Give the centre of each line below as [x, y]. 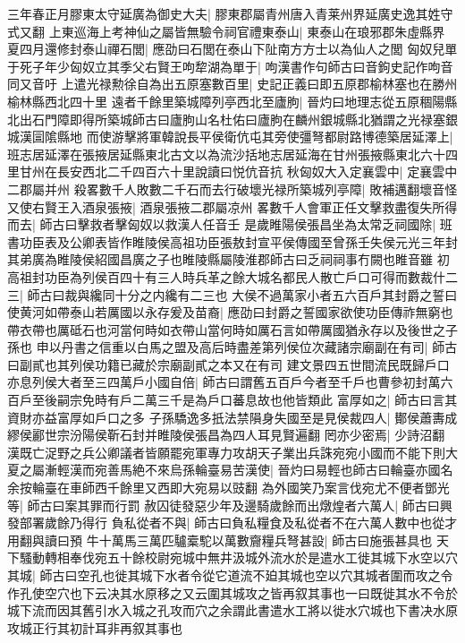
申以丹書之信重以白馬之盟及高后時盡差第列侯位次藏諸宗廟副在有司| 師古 [247, 347]
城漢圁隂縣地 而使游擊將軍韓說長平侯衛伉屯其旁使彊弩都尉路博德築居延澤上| [230, 137]
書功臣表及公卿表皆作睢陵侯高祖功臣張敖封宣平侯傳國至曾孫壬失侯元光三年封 [232, 241]
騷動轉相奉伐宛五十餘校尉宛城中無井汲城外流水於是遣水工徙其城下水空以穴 [238, 557]
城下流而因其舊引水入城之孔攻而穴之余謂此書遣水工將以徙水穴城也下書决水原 [232, 610]
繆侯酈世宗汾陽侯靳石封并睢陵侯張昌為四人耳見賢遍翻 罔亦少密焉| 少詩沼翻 [226, 435]
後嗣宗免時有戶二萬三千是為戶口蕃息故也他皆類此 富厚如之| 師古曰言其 [251, 400]
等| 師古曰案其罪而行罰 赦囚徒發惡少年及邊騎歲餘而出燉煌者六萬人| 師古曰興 [230, 505]
